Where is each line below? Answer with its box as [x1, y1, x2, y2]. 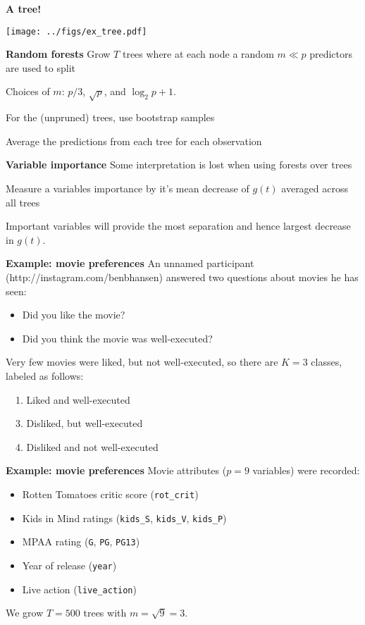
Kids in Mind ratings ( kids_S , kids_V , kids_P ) [22, 510, 227, 525]
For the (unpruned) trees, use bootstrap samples [6, 110, 215, 125]
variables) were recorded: [252, 463, 360, 478]
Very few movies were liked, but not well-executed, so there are [6, 354, 278, 369]
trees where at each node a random [122, 47, 274, 61]
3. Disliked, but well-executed [15, 416, 143, 431]
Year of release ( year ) [22, 557, 117, 572]
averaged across [281, 180, 349, 195]
